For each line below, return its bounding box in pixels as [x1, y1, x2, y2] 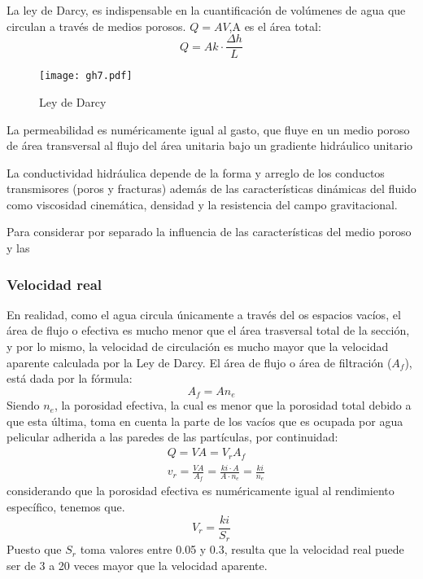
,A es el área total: [229, 17, 321, 34]
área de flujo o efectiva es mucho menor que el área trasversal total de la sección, [7, 322, 410, 339]
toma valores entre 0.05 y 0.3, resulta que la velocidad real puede [80, 541, 404, 558]
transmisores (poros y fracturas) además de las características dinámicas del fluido [7, 180, 416, 197]
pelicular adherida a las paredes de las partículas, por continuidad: [7, 428, 338, 445]
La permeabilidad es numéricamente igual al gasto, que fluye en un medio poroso [7, 121, 410, 138]
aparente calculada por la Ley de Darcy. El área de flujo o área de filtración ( [7, 353, 392, 371]
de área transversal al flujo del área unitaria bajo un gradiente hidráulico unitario [7, 137, 413, 154]
